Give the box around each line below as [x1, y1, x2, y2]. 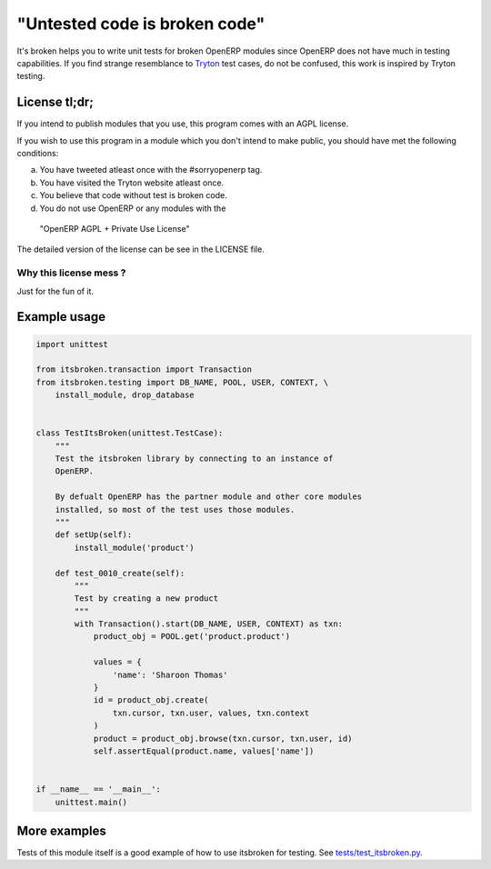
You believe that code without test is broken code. [39, 190, 227, 201]
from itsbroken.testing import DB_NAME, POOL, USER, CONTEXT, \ [35, 377, 329, 387]
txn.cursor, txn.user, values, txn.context [112, 707, 310, 718]
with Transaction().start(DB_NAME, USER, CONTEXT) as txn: [74, 619, 344, 629]
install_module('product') [74, 542, 195, 553]
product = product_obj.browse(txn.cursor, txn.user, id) [93, 733, 353, 744]
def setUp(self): [55, 530, 133, 540]
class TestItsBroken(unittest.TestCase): [35, 428, 224, 438]
